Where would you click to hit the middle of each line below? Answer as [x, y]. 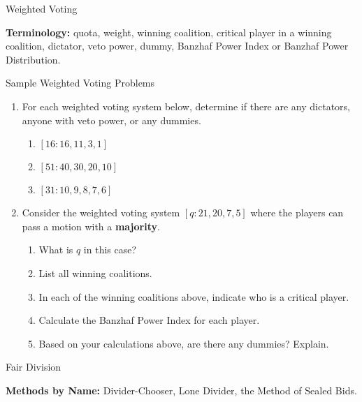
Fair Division [34, 367]
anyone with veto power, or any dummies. [111, 120]
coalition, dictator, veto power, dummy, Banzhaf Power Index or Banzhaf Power [177, 46]
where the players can [297, 213]
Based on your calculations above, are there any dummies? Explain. [184, 343]
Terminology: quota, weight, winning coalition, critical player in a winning [169, 32]
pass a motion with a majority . [91, 226]
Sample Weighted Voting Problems [80, 83]
